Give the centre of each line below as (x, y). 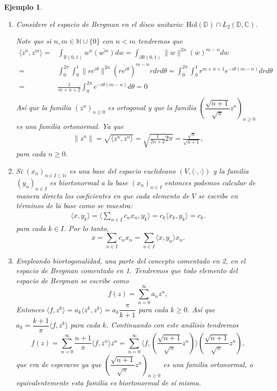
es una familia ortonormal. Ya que (70, 126)
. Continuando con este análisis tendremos (173, 324)
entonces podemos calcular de (210, 182)
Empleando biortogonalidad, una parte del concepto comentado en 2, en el (131, 260)
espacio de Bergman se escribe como (72, 280)
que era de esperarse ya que (59, 364)
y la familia (231, 171)
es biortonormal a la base (89, 182)
